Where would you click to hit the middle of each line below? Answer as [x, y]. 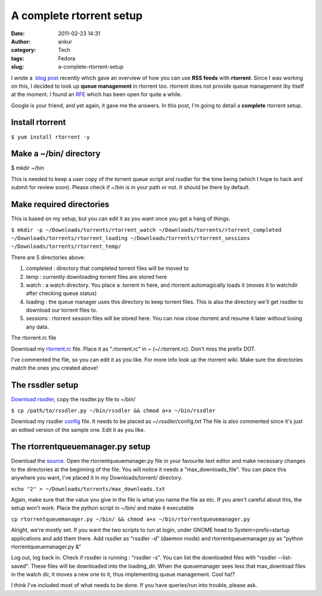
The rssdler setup [45, 385]
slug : [17, 67]
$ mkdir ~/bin [28, 168]
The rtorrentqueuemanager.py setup [81, 447]
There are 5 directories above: [48, 257]
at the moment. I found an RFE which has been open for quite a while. [96, 94]
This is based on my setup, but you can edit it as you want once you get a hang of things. [121, 219]
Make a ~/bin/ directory [56, 154]
